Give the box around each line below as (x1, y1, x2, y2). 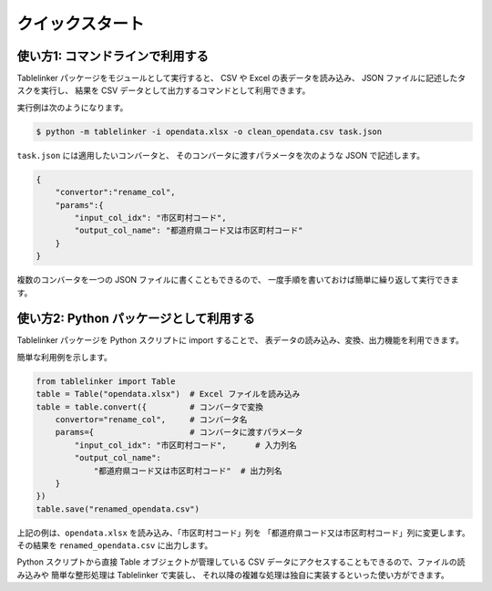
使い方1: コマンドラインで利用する (16, 48, 210, 64)
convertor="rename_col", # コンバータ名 (55, 414, 248, 424)
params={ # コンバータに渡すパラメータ (55, 427, 303, 438)
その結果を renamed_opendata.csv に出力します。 (16, 540, 213, 551)
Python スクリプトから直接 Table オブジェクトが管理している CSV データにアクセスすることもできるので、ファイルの (16, 556, 457, 567)
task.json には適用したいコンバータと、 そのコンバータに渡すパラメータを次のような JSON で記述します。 (16, 150, 425, 161)
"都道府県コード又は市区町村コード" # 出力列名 (93, 465, 282, 476)
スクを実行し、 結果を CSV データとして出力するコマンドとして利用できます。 (16, 85, 311, 96)
